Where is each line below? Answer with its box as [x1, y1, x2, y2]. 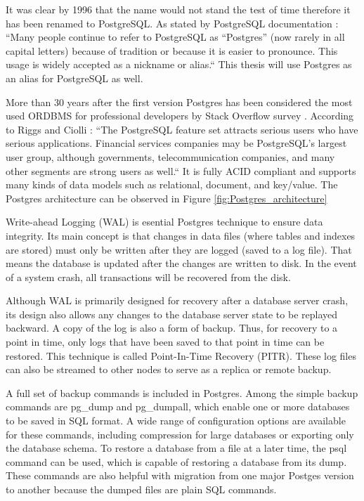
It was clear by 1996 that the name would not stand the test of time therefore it [6, 2, 351, 16]
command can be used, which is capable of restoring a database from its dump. [6, 454, 347, 469]
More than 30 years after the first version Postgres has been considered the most [6, 94, 353, 109]
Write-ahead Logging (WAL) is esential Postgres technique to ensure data [6, 214, 323, 229]
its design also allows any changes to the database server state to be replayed [6, 306, 337, 321]
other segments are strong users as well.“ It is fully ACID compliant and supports [6, 163, 356, 178]
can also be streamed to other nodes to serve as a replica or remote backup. [6, 362, 332, 377]
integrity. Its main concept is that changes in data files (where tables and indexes [6, 228, 356, 242]
